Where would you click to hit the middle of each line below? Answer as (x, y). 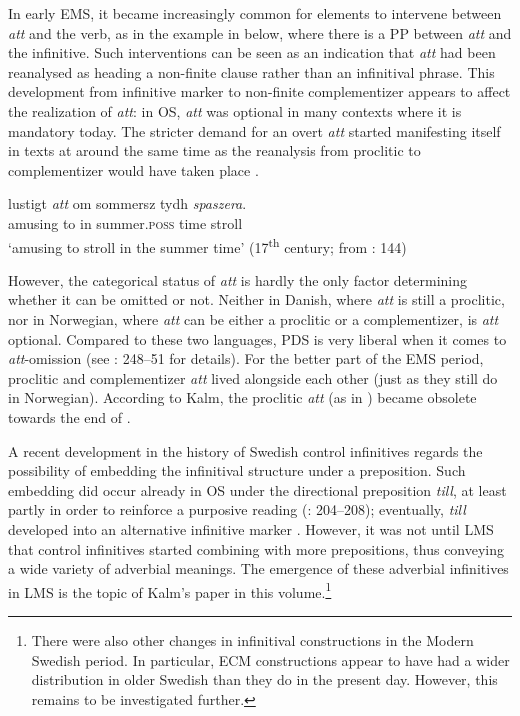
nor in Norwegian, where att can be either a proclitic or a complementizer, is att (253, 318)
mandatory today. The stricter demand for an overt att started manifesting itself (254, 130)
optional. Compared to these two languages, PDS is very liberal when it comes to (257, 338)
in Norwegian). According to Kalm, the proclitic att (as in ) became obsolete (242, 397)
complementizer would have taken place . (133, 169)
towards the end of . (69, 416)
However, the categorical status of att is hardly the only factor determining (238, 279)
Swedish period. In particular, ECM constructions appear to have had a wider (270, 659)
